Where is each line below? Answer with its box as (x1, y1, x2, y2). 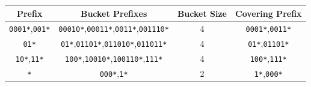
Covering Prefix (235, 7, 302, 19)
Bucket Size (177, 7, 227, 19)
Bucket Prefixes (80, 7, 147, 19)
